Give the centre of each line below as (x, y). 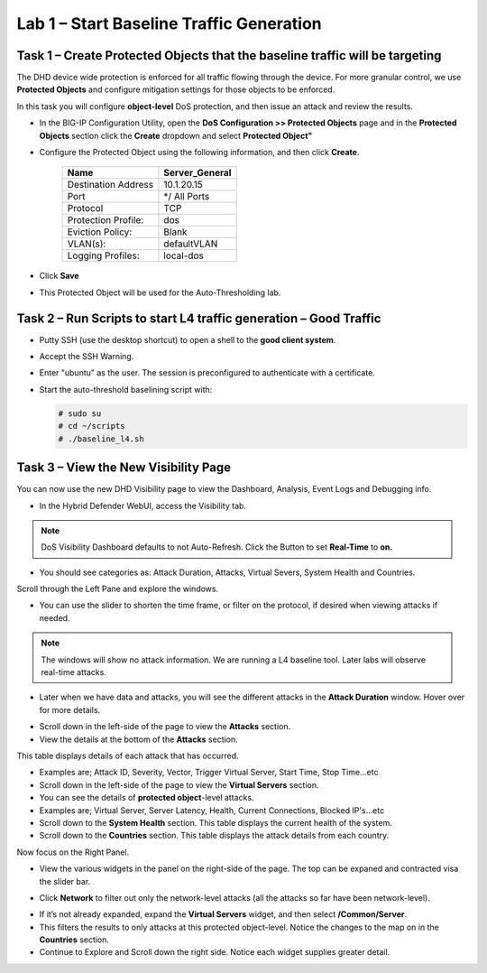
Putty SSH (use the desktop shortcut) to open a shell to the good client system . (188, 339)
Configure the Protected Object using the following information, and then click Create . (199, 153)
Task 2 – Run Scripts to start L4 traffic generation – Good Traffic (199, 318)
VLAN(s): (87, 244)
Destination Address (110, 185)
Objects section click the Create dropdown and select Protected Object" (176, 135)
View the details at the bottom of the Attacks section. (138, 739)
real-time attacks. (74, 672)
